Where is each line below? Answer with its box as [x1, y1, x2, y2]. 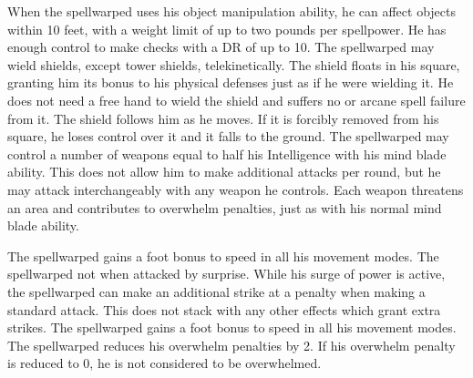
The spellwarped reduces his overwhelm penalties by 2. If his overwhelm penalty [7, 335, 456, 354]
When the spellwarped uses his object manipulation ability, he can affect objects [7, 2, 456, 20]
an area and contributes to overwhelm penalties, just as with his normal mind [7, 198, 442, 217]
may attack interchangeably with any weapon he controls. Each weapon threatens [7, 179, 464, 199]
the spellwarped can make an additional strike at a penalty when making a [7, 281, 426, 301]
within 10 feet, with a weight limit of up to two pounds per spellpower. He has [7, 19, 447, 38]
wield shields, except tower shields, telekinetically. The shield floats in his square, [7, 55, 460, 74]
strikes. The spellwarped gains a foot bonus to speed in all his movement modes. [7, 318, 457, 337]
